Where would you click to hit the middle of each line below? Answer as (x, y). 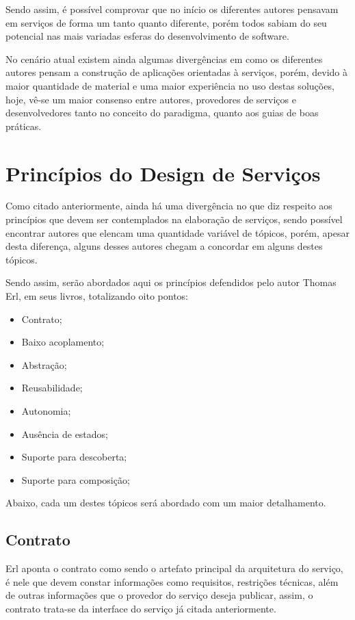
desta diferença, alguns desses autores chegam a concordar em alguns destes (164, 246)
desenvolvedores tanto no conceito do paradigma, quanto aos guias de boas (162, 113)
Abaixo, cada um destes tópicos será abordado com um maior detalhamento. (166, 503)
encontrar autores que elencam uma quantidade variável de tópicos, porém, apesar (177, 232)
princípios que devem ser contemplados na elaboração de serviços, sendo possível (174, 219)
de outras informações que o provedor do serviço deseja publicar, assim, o (159, 595)
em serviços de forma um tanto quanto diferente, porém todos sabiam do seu (166, 22)
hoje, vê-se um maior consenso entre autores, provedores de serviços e (151, 99)
